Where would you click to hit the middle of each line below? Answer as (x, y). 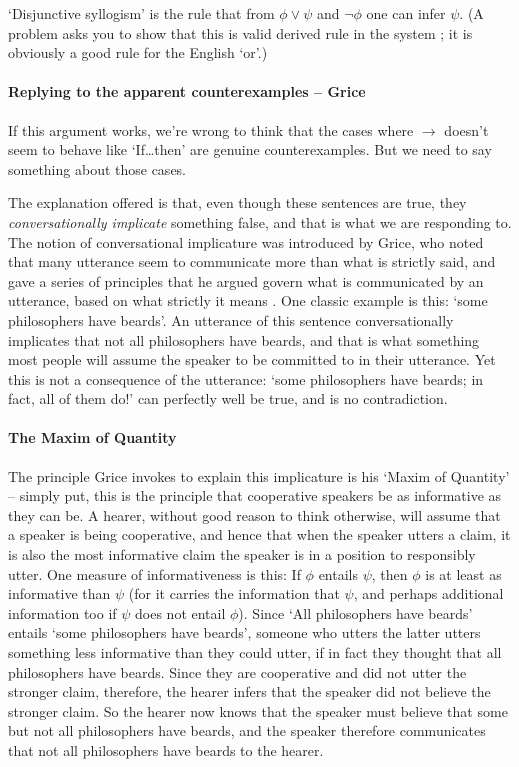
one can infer (406, 13)
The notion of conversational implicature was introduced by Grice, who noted (246, 241)
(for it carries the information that (234, 593)
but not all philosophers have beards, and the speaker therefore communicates (247, 730)
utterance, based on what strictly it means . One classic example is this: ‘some (248, 300)
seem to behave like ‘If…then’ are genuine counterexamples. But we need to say (250, 149)
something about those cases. (97, 168)
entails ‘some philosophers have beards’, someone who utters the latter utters (244, 632)
